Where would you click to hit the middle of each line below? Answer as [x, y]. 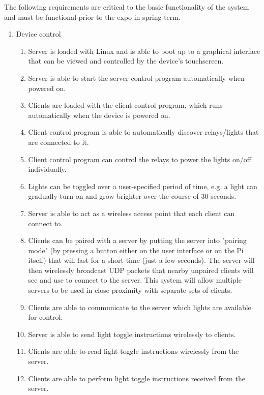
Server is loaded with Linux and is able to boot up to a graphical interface [144, 51]
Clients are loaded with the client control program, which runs [125, 105]
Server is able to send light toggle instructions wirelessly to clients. [132, 334]
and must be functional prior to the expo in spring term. [92, 17]
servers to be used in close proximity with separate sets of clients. [130, 290]
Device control [38, 34]
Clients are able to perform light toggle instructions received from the [137, 378]
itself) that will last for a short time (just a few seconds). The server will [141, 260]
